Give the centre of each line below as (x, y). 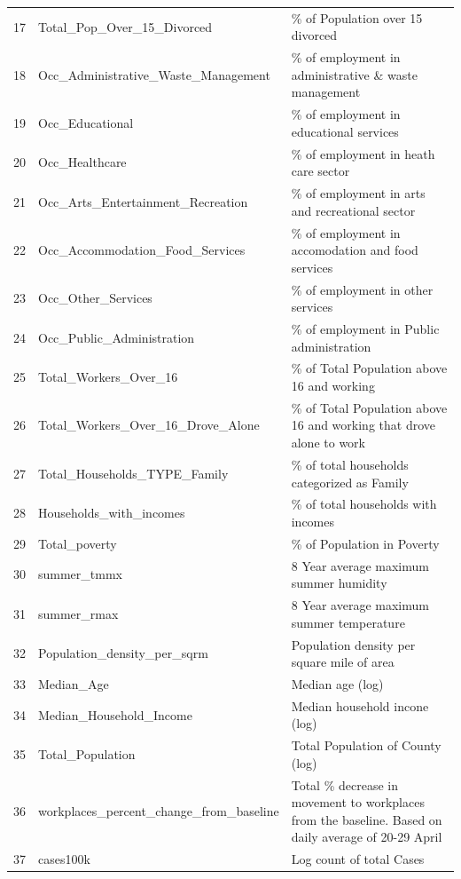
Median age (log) (337, 683)
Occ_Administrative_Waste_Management (154, 74)
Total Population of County (366, 745)
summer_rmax (78, 613)
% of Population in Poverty (365, 543)
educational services (345, 131)
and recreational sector (353, 210)
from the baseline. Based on (367, 819)
